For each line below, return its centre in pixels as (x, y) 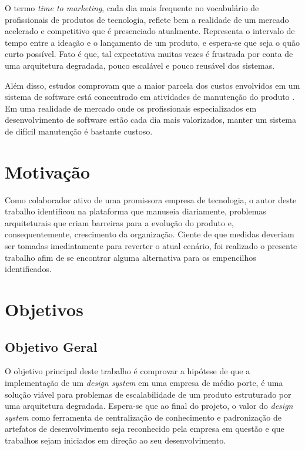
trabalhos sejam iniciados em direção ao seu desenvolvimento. (115, 440)
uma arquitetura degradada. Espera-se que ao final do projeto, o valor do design (149, 406)
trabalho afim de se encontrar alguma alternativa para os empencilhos (130, 257)
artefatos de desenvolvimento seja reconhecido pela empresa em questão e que (145, 429)
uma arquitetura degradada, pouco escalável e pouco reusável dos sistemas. (140, 65)
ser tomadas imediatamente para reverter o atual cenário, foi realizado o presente (151, 246)
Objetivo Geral (51, 346)
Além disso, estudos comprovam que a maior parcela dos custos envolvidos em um (152, 85)
